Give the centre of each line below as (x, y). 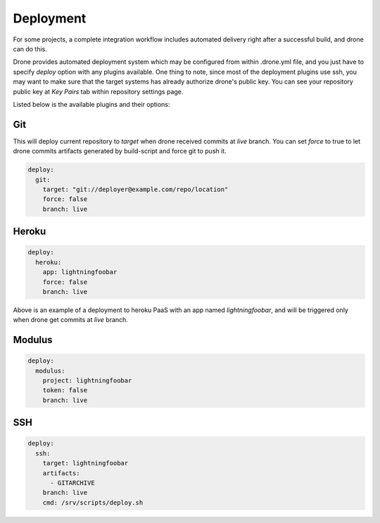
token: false (65, 390)
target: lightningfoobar (85, 463)
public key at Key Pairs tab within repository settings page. (98, 91)
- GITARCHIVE (72, 483)
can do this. (30, 49)
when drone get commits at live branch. (70, 320)
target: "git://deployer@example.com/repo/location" (135, 189)
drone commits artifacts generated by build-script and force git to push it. (120, 151)
